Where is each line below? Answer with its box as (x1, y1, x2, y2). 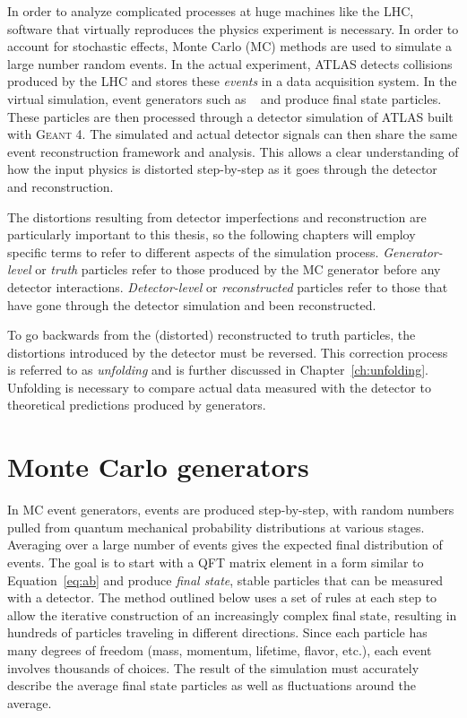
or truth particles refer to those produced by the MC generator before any (35, 260, 441, 279)
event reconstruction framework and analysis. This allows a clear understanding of (7, 142, 459, 160)
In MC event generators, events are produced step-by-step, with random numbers (7, 500, 454, 519)
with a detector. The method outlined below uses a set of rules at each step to (7, 588, 437, 607)
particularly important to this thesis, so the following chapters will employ (7, 225, 416, 244)
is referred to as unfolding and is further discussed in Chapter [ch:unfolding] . (7, 360, 428, 379)
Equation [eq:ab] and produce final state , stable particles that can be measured (7, 570, 444, 589)
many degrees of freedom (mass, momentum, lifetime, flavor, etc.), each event (7, 640, 432, 659)
